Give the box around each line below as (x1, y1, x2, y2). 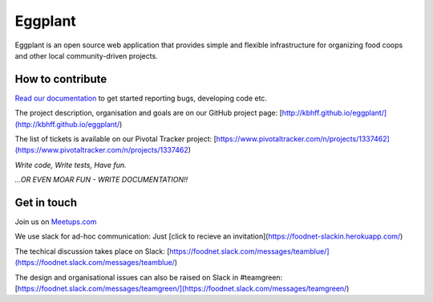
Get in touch (14, 196, 78, 209)
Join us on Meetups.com (14, 217, 97, 226)
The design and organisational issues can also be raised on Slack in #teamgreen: (14, 272, 283, 282)
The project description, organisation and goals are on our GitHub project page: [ (14, 108, 282, 118)
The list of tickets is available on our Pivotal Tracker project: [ (14, 134, 216, 144)
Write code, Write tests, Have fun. (14, 160, 127, 169)
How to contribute (14, 72, 107, 86)
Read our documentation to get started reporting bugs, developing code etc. (14, 93, 268, 103)
